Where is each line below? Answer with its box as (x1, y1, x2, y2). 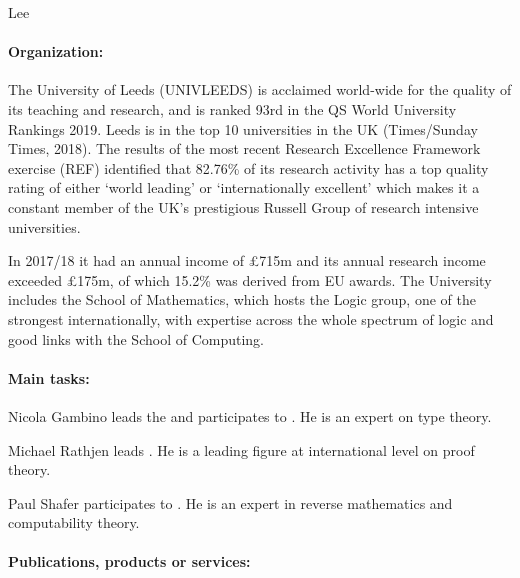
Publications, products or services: (8, 551, 251, 572)
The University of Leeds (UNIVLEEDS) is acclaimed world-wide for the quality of (8, 79, 512, 100)
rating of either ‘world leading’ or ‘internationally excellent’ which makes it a (8, 177, 480, 198)
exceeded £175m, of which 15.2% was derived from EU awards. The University (8, 269, 492, 290)
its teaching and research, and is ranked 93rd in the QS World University (8, 98, 457, 119)
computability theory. (8, 512, 140, 533)
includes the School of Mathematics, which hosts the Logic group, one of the (8, 289, 476, 310)
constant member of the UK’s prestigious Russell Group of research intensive (8, 196, 479, 217)
